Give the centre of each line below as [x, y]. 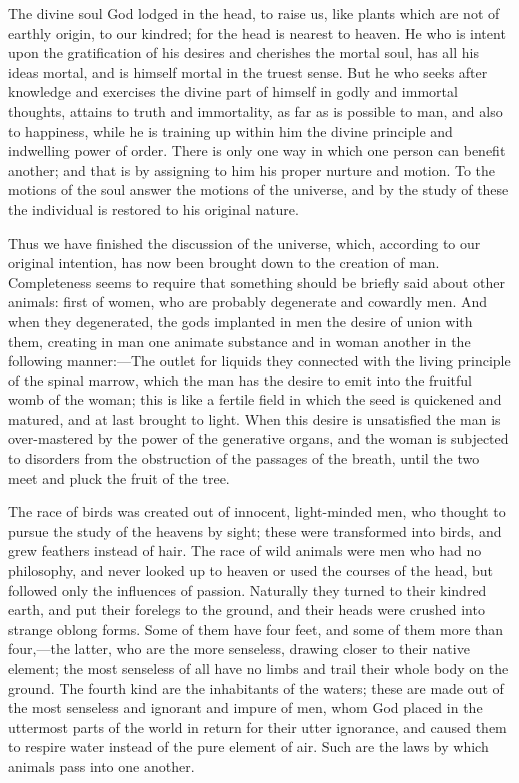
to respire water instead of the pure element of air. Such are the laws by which [248, 746]
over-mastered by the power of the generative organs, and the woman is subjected [258, 438]
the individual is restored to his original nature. [153, 208]
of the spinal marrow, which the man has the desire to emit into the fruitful [240, 379]
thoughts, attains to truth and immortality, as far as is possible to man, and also [255, 110]
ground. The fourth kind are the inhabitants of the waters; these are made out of [256, 687]
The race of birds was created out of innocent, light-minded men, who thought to [257, 511]
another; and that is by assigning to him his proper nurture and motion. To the [252, 169]
